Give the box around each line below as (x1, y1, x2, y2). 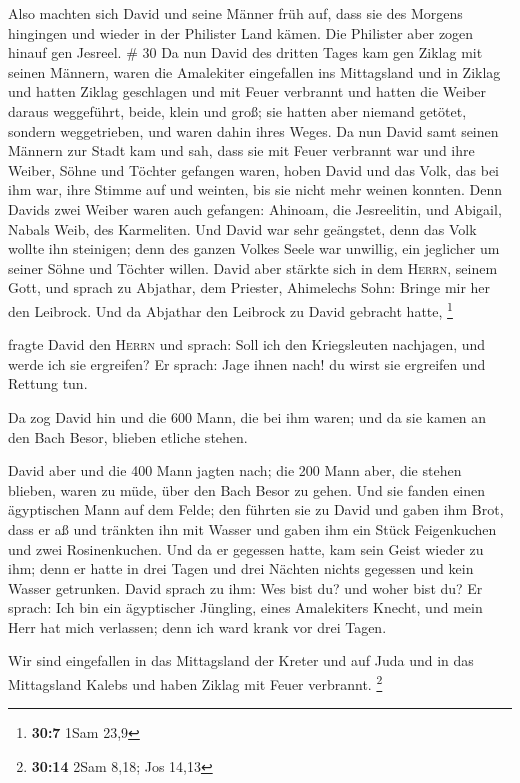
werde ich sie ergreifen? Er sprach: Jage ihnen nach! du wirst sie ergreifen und (8, 353, 486, 374)
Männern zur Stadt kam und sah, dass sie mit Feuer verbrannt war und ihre (8, 140, 475, 161)
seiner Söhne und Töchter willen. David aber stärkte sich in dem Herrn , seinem (8, 257, 498, 278)
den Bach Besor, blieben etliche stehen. (8, 426, 248, 447)
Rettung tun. (8, 373, 88, 394)
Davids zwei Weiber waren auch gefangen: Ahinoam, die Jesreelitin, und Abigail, (8, 198, 502, 219)
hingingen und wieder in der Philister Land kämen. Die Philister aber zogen (8, 22, 474, 43)
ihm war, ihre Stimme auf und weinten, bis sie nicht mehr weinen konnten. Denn (8, 179, 502, 200)
